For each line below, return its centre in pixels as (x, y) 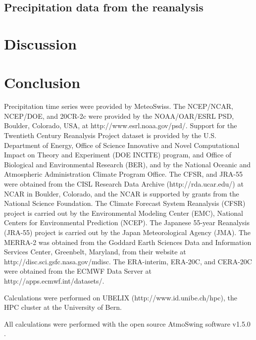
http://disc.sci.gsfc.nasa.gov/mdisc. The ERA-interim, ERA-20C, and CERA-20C (128, 261)
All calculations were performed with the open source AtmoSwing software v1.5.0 (127, 323)
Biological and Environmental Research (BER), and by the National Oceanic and (127, 164)
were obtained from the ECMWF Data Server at (78, 271)
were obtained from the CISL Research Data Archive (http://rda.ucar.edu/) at (124, 184)
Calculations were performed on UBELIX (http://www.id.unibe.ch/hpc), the (121, 297)
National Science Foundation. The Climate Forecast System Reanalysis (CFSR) (125, 203)
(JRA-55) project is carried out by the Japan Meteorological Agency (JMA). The (128, 232)
